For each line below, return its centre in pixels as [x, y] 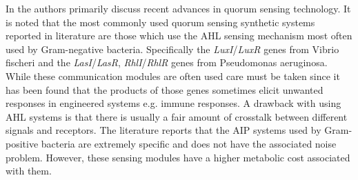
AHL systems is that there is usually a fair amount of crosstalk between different [177, 116]
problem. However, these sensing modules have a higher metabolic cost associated [178, 157]
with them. [29, 171]
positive [22, 143]
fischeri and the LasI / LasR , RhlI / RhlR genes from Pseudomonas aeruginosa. [167, 62]
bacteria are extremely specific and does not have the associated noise [189, 143]
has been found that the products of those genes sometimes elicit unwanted [165, 89]
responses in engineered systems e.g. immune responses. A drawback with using [173, 103]
